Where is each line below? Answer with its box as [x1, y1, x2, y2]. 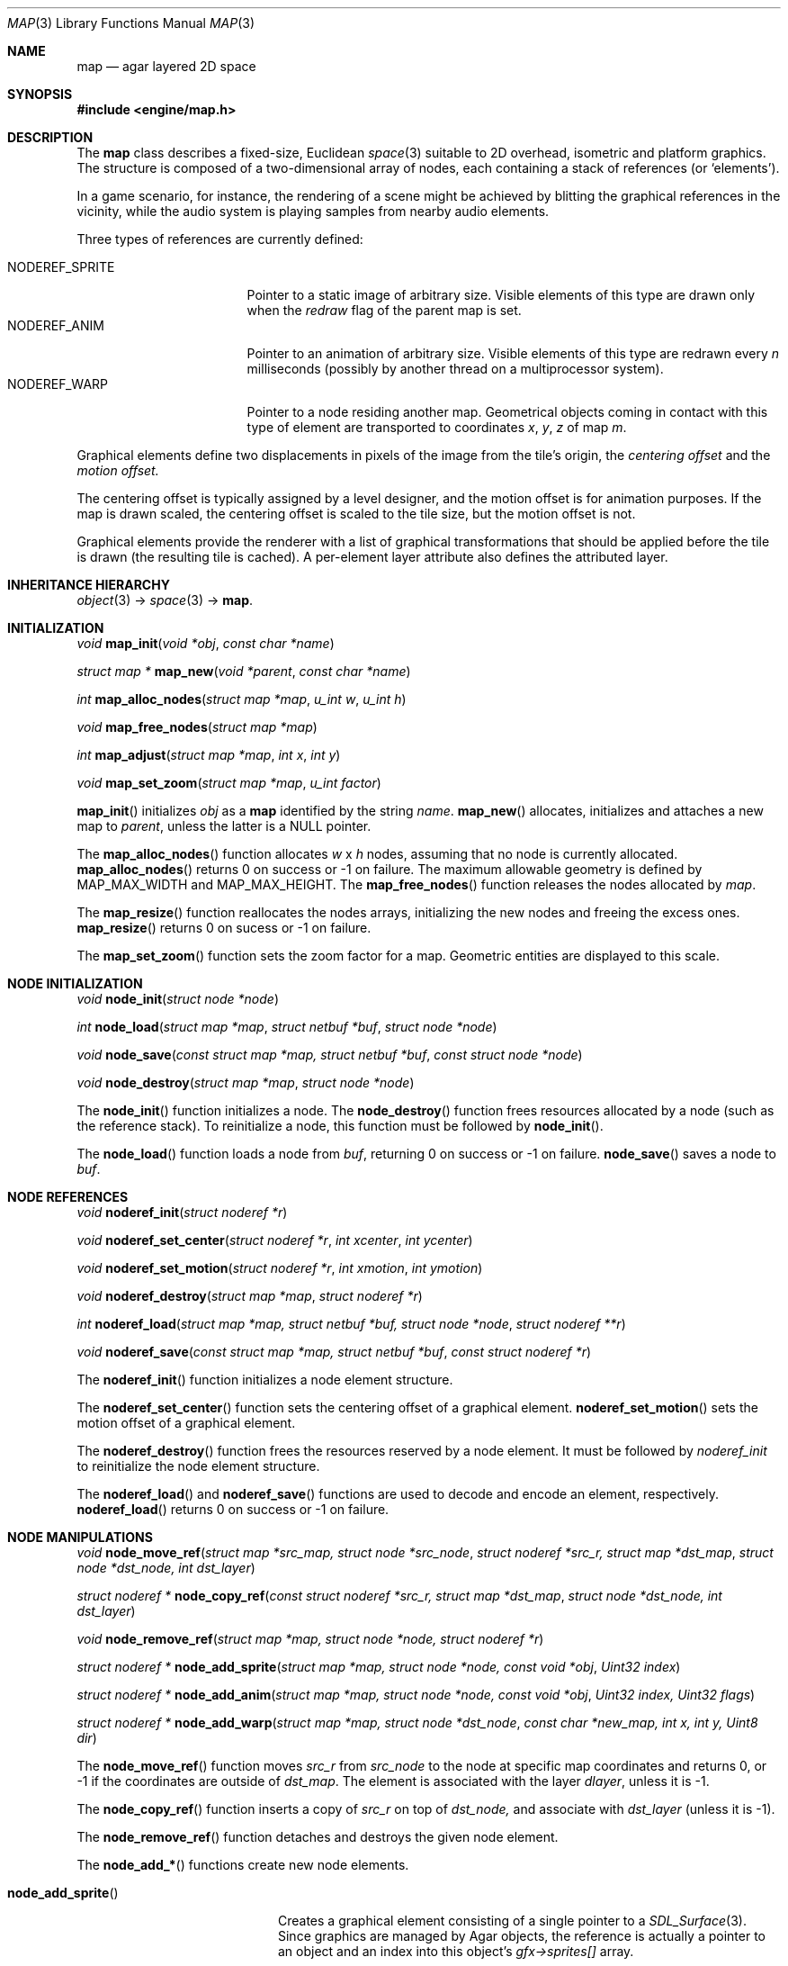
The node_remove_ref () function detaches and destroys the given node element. [76, 1829, 559, 1844]
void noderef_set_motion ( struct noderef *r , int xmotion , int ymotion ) [76, 1260, 483, 1276]
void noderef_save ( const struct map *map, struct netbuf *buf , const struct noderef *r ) [76, 1344, 592, 1359]
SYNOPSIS [7, 86, 73, 102]
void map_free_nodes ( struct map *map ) [76, 719, 318, 735]
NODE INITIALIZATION [7, 976, 143, 991]
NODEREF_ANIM [7, 318, 104, 333]
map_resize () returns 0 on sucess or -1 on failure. [76, 920, 372, 935]
